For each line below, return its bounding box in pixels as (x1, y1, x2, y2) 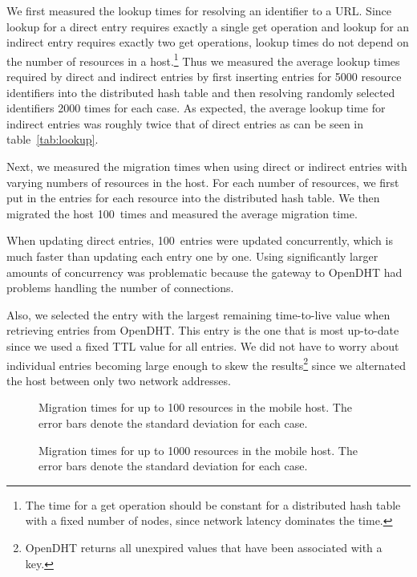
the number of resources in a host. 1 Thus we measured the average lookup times (6, 50, 400, 69)
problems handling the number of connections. (6, 279, 234, 296)
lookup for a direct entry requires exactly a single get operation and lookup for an (6, 18, 410, 35)
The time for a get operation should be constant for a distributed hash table (25, 496, 401, 513)
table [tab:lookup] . (6, 131, 99, 148)
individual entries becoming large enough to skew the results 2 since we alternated (6, 354, 406, 373)
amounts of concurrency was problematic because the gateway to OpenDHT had (6, 263, 403, 280)
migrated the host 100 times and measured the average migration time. (6, 205, 358, 221)
